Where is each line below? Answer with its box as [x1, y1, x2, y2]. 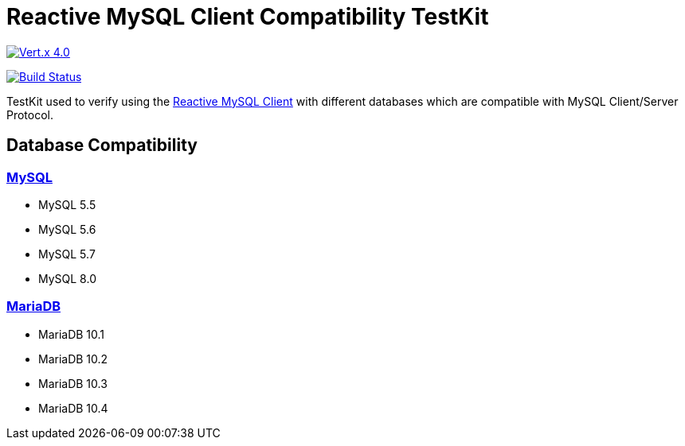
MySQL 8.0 [38, 271, 96, 285]
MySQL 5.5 [38, 197, 96, 211]
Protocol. [6, 107, 54, 122]
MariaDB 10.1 [38, 327, 105, 341]
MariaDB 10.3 [38, 376, 108, 390]
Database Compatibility [6, 135, 198, 156]
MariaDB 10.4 [38, 401, 108, 415]
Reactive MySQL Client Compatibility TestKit [6, 3, 489, 30]
